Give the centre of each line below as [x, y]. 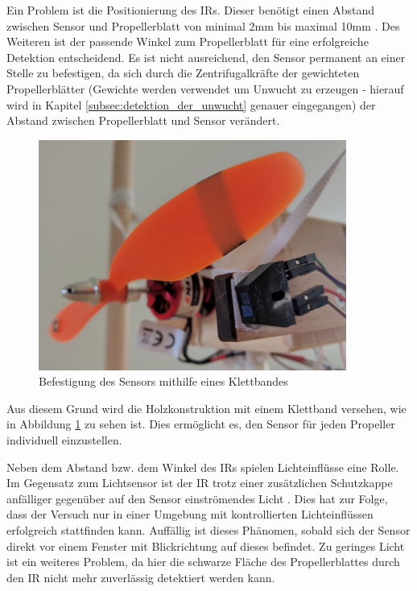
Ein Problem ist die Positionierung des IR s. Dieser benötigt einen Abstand [190, 10]
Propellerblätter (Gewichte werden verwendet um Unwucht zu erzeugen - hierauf [205, 88]
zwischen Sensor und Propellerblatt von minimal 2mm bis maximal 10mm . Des [203, 25]
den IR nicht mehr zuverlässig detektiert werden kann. [141, 577]
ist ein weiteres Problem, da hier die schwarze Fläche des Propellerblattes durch [203, 562]
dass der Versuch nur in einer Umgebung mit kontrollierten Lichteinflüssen [190, 514]
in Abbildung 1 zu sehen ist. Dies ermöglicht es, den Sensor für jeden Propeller [201, 424]
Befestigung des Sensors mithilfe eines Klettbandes [163, 381]
